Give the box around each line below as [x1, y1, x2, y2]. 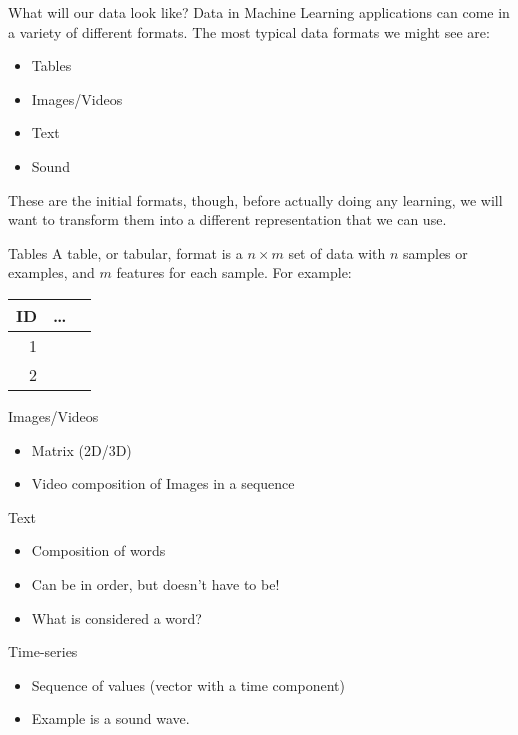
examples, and [8, 262, 95, 283]
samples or [403, 242, 468, 263]
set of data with [288, 242, 386, 263]
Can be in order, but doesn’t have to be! [31, 573, 280, 594]
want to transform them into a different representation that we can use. [8, 209, 447, 230]
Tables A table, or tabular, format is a [8, 242, 243, 263]
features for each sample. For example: [116, 262, 352, 283]
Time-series [8, 641, 78, 662]
